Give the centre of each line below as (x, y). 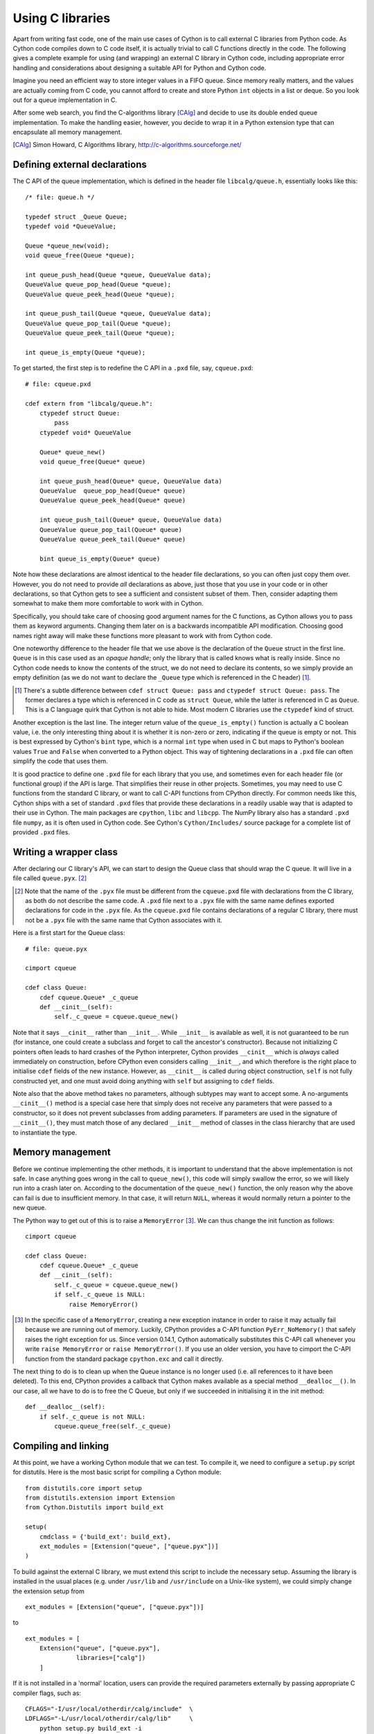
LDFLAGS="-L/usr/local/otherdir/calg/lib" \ (109, 1719)
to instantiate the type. (45, 1132)
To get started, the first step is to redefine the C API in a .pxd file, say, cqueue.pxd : (133, 368)
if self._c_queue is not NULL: (92, 1416)
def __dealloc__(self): (65, 1407)
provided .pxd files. (42, 832)
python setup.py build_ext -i (90, 1728)
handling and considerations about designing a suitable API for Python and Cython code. (140, 68)
